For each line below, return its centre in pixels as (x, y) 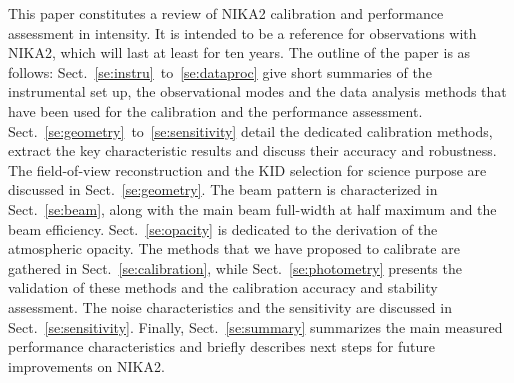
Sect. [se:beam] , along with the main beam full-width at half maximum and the (252, 208)
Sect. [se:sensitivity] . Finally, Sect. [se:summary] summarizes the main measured (255, 326)
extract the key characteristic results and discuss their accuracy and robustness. (252, 150)
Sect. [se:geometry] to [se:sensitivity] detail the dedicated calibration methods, (250, 130)
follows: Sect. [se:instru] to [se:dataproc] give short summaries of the (220, 71)
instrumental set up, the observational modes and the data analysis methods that (257, 91)
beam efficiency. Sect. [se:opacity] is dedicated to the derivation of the (223, 228)
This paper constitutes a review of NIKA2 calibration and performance (226, 13)
